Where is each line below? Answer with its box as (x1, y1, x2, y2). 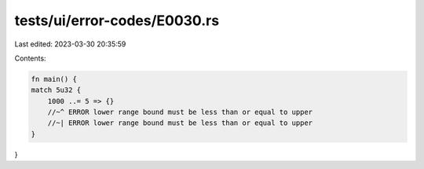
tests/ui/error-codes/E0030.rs (14, 12, 220, 29)
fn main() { (31, 75, 78, 83)
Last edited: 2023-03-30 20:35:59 (14, 39, 126, 49)
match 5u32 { (31, 86, 82, 94)
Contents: (14, 53, 46, 63)
